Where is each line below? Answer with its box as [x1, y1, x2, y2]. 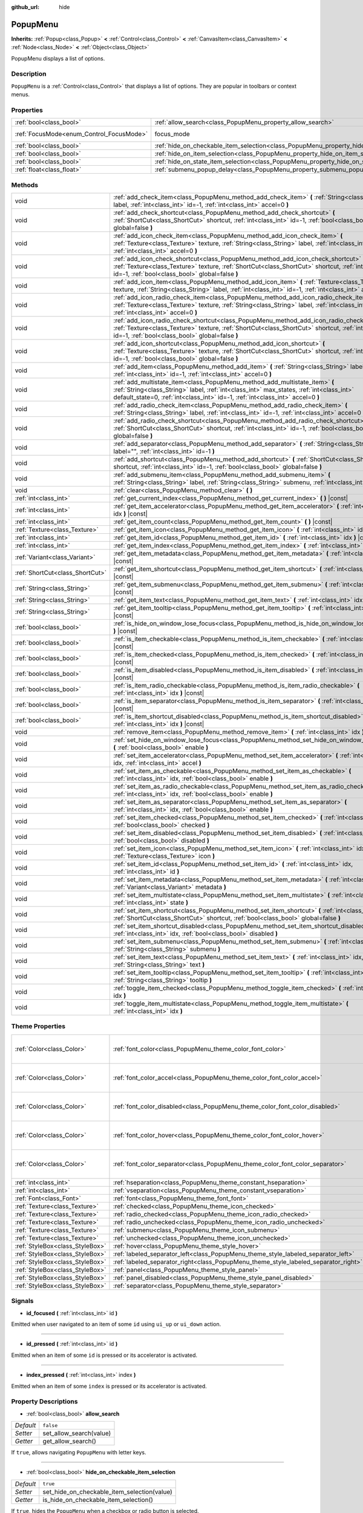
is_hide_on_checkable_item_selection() [42, 1495, 154, 1504]
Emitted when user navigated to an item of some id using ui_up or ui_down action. [11, 1321, 221, 1328]
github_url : [11, 4, 39, 10]
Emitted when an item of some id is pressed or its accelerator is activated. [11, 1351, 198, 1359]
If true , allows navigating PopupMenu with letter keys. [11, 1449, 146, 1456]
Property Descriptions [11, 1397, 78, 1406]
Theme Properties [11, 1022, 66, 1031]
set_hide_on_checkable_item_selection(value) [42, 1488, 172, 1496]
